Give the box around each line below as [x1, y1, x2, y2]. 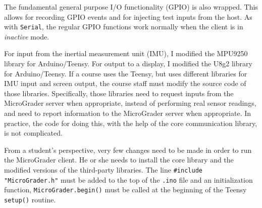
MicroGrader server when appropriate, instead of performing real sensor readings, [4, 98, 256, 108]
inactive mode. [4, 31, 49, 41]
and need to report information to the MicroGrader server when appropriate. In [4, 108, 251, 118]
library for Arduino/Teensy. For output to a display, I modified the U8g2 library [4, 58, 252, 69]
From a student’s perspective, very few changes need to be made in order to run [4, 144, 252, 155]
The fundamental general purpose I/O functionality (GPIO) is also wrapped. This [4, 2, 258, 12]
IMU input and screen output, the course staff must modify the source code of [4, 78, 246, 89]
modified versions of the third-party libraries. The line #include [4, 164, 202, 175]
